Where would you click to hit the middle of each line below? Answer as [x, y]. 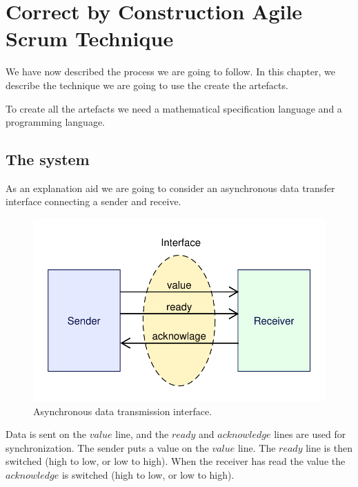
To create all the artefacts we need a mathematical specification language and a [174, 108]
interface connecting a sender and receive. [93, 201]
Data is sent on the [46, 434]
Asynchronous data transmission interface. [123, 411]
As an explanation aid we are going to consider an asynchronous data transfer [170, 188]
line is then [329, 447]
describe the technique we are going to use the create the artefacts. [147, 85]
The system [48, 159]
